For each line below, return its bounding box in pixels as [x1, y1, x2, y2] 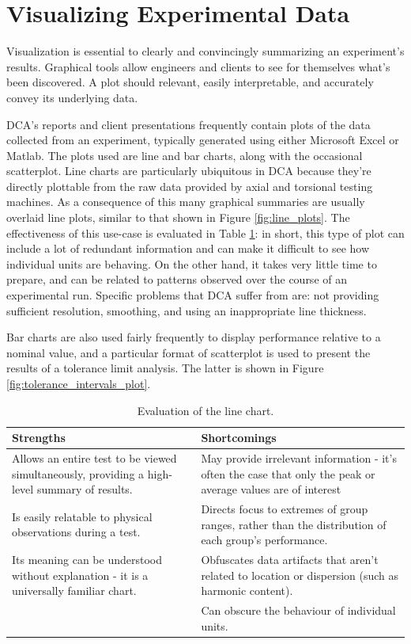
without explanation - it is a [12, 566, 149, 583]
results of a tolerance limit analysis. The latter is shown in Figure [6, 360, 324, 376]
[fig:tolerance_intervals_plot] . [6, 375, 151, 391]
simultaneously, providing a [12, 465, 145, 482]
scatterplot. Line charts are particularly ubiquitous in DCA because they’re [6, 162, 371, 179]
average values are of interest [201, 481, 341, 497]
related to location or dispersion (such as [201, 566, 399, 583]
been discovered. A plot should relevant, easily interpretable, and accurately [6, 74, 374, 90]
